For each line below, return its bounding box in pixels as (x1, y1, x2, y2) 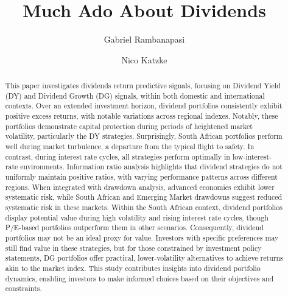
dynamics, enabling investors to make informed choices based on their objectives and (5, 273, 274, 283)
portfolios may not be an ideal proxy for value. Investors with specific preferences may (5, 232, 279, 242)
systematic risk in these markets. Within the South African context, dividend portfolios (5, 202, 283, 212)
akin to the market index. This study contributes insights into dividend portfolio (5, 263, 261, 273)
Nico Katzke (121, 53, 167, 66)
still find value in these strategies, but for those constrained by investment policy (5, 242, 262, 253)
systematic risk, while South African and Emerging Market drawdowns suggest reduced (5, 192, 283, 202)
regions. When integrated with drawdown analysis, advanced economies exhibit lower (5, 181, 275, 192)
